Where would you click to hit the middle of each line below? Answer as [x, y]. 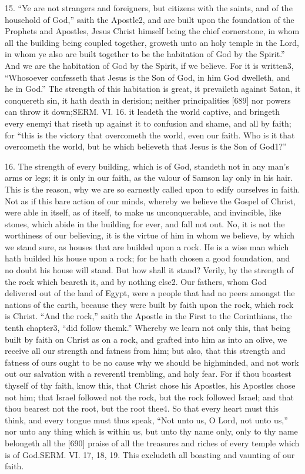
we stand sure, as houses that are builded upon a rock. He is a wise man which [147, 246]
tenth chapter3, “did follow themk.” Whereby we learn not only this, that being [148, 328]
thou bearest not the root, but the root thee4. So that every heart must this [142, 408]
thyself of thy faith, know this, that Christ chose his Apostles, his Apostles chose [150, 385]
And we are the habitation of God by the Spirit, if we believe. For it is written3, [149, 65]
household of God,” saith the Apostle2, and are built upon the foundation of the [150, 19]
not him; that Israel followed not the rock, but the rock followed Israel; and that [149, 397]
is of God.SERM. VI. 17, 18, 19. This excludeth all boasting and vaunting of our [150, 454]
